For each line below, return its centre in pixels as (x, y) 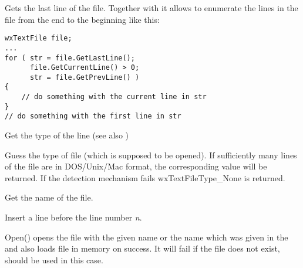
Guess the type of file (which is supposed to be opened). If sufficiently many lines (151, 155)
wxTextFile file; (38, 38)
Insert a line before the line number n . (73, 217)
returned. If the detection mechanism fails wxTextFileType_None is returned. (145, 177)
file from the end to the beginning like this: (82, 19)
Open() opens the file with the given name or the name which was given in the (147, 237)
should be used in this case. (54, 259)
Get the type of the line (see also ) (67, 135)
